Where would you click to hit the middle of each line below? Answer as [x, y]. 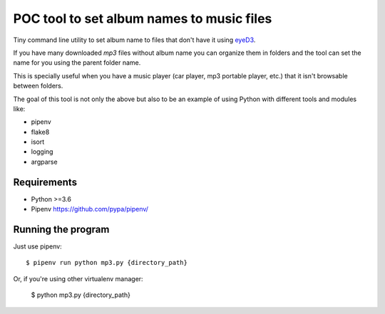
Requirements [45, 182]
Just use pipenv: [37, 246]
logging [42, 152]
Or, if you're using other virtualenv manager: [78, 278]
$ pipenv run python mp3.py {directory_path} [107, 263]
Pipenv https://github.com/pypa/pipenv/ [90, 209]
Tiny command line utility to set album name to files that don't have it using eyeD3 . [134, 40]
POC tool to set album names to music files [143, 19]
